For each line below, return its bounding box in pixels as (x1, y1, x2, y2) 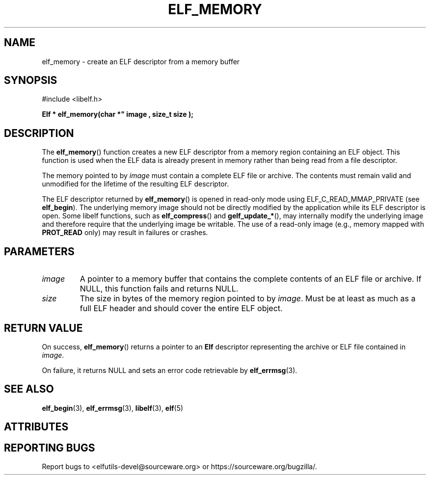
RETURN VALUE (4, 321, 83, 334)
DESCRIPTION (4, 127, 74, 139)
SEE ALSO (4, 383, 54, 396)
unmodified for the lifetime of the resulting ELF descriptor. (42, 180, 229, 188)
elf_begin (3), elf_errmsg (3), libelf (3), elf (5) (42, 403, 184, 412)
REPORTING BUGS (4, 441, 95, 454)
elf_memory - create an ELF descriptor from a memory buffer (42, 57, 240, 66)
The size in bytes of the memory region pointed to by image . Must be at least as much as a (80, 293, 416, 304)
